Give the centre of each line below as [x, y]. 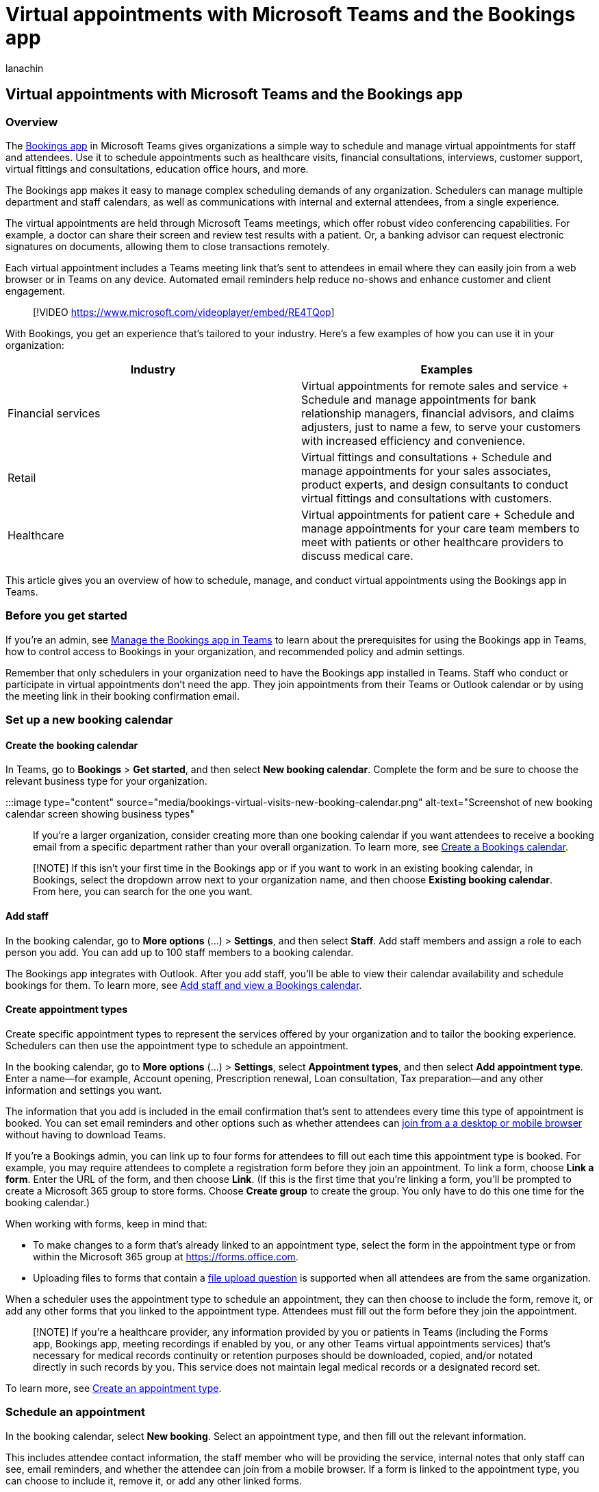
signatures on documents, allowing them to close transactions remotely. [168, 246]
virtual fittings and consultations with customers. [427, 498]
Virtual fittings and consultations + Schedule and [427, 457]
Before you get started [66, 616]
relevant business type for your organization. [106, 781]
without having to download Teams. [86, 1134]
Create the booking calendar [72, 745]
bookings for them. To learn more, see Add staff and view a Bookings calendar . [184, 985]
